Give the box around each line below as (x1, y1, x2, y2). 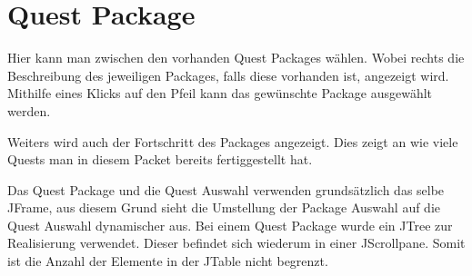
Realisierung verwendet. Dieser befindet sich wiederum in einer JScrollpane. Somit (7, 233, 466, 252)
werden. (7, 101, 51, 120)
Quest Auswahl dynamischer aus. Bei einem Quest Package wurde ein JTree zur (7, 215, 453, 234)
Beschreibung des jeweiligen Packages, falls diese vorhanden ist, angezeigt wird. (7, 65, 449, 84)
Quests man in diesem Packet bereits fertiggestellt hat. (7, 150, 313, 169)
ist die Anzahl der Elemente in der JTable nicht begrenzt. (7, 251, 328, 271)
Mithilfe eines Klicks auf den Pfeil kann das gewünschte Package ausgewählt (7, 84, 433, 103)
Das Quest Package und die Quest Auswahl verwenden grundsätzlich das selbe (7, 180, 445, 199)
